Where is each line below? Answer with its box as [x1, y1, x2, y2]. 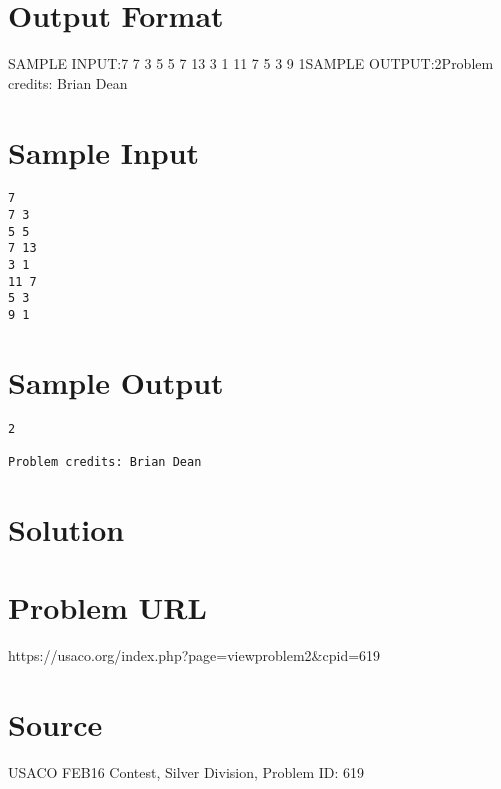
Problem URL [8, 587, 207, 628]
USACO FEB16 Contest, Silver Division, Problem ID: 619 [8, 762, 365, 782]
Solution [8, 508, 125, 549]
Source [8, 704, 103, 745]
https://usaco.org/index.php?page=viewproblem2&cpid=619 [8, 645, 381, 666]
